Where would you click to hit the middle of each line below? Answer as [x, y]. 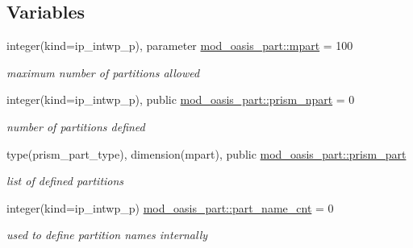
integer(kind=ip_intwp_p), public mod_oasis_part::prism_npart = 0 [181, 99]
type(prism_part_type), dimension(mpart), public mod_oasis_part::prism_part [206, 153]
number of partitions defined [76, 126]
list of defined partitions [65, 181]
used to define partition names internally [107, 235]
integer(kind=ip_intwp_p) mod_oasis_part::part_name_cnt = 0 [170, 207]
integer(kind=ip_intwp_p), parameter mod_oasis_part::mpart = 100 [180, 45]
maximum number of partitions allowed [103, 72]
